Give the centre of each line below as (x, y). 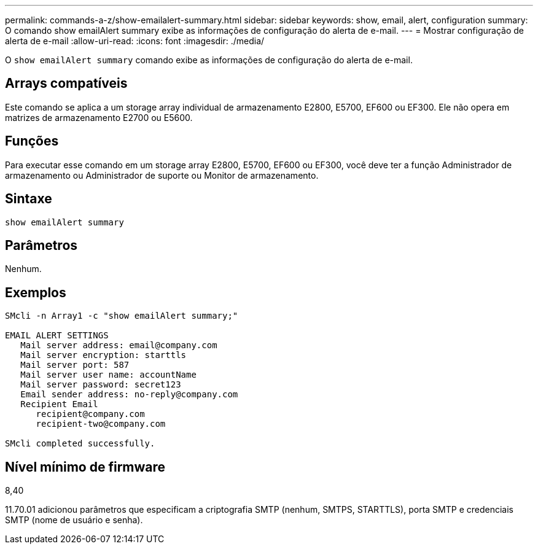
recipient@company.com (90, 414)
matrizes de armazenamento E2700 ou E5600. (99, 117)
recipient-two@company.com (101, 424)
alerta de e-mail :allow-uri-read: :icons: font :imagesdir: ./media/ (135, 41)
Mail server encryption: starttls (103, 355)
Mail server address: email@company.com (119, 345)
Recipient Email (59, 404)
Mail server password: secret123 (101, 385)
